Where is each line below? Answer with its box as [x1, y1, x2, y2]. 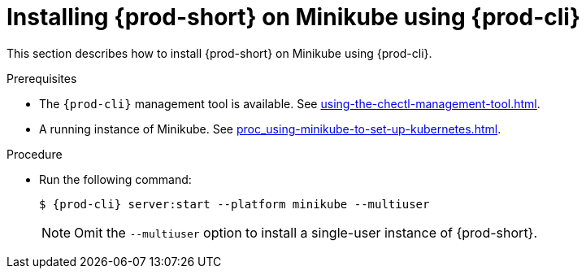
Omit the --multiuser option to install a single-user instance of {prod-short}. [74, 224, 538, 241]
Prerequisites [7, 71, 77, 85]
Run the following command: [39, 172, 192, 186]
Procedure [7, 146, 63, 161]
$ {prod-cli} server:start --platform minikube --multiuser [39, 197, 430, 211]
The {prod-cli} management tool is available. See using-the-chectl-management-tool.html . [39, 96, 540, 111]
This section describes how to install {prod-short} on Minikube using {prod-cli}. [7, 46, 432, 60]
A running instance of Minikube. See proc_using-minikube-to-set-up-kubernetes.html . [39, 121, 501, 136]
